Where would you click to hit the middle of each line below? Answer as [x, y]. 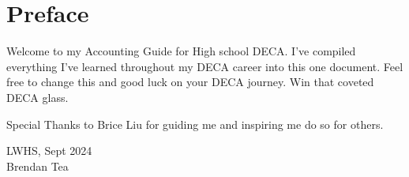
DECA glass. [38, 97]
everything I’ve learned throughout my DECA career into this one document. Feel [205, 66]
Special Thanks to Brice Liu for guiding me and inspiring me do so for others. [195, 124]
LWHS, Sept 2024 [49, 151]
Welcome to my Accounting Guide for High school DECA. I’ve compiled [181, 51]
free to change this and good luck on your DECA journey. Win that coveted [190, 82]
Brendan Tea [38, 166]
